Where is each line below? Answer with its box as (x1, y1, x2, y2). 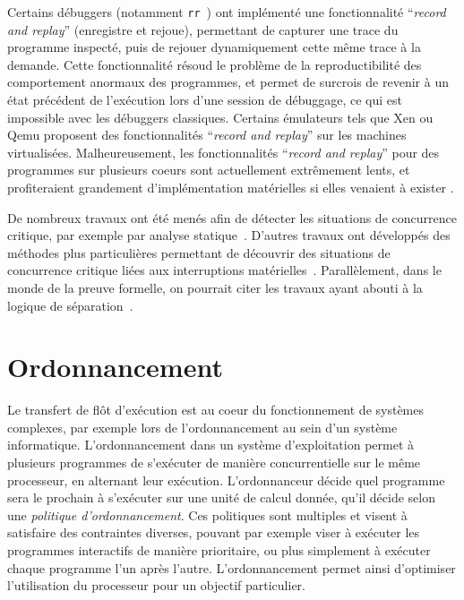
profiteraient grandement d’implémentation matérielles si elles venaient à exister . (7, 178, 454, 196)
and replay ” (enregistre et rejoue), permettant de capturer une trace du (7, 20, 399, 39)
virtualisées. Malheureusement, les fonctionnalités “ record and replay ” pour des (7, 142, 440, 161)
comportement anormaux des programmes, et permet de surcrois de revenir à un (7, 73, 449, 91)
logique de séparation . (7, 296, 133, 314)
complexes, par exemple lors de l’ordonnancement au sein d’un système (7, 417, 398, 436)
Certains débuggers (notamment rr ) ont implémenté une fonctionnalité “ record (7, 3, 446, 21)
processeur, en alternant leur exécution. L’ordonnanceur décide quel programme (7, 470, 445, 489)
